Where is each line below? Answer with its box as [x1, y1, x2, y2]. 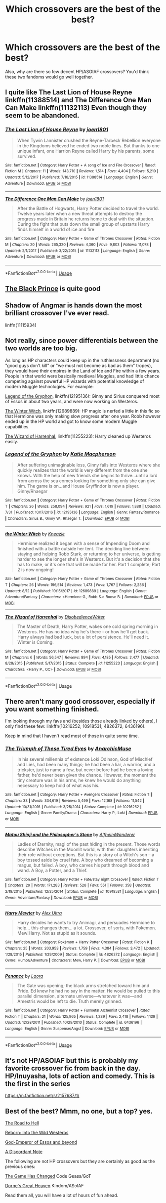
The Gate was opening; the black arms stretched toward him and [17, 983, 150, 989]
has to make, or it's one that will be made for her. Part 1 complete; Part [17, 562, 161, 568]
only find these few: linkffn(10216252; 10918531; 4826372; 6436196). [5, 723, 146, 729]
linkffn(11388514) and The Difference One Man [5, 96, 152, 104]
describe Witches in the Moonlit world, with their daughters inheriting [17, 846, 159, 852]
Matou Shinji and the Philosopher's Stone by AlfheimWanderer [5, 831, 135, 837]
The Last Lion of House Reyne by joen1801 [5, 126, 109, 133]
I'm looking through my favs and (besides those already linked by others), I [5, 718, 158, 724]
